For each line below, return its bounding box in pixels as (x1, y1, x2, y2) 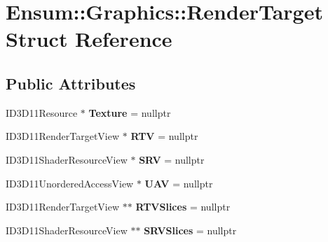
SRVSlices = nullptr (144, 222, 237, 237)
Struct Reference (6, 24, 172, 53)
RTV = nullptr (130, 129, 198, 143)
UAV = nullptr (144, 176, 213, 190)
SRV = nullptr (139, 152, 205, 166)
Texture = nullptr (88, 105, 171, 120)
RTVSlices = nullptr (135, 199, 231, 214)
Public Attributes (6, 72, 136, 94)
